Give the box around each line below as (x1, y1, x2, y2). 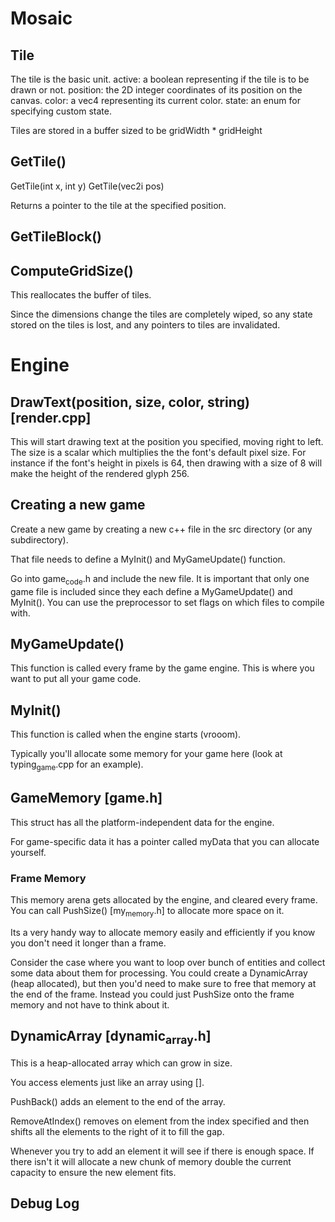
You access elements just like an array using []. (10, 1076, 205, 1088)
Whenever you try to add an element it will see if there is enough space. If (10, 1145, 315, 1157)
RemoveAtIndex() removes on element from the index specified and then (10, 1115, 310, 1127)
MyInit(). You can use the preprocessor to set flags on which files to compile (10, 596, 325, 608)
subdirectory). (10, 533, 69, 546)
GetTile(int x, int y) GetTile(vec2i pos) (10, 180, 165, 192)
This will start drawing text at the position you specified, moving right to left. (10, 436, 324, 448)
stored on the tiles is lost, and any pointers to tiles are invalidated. (10, 319, 281, 331)
